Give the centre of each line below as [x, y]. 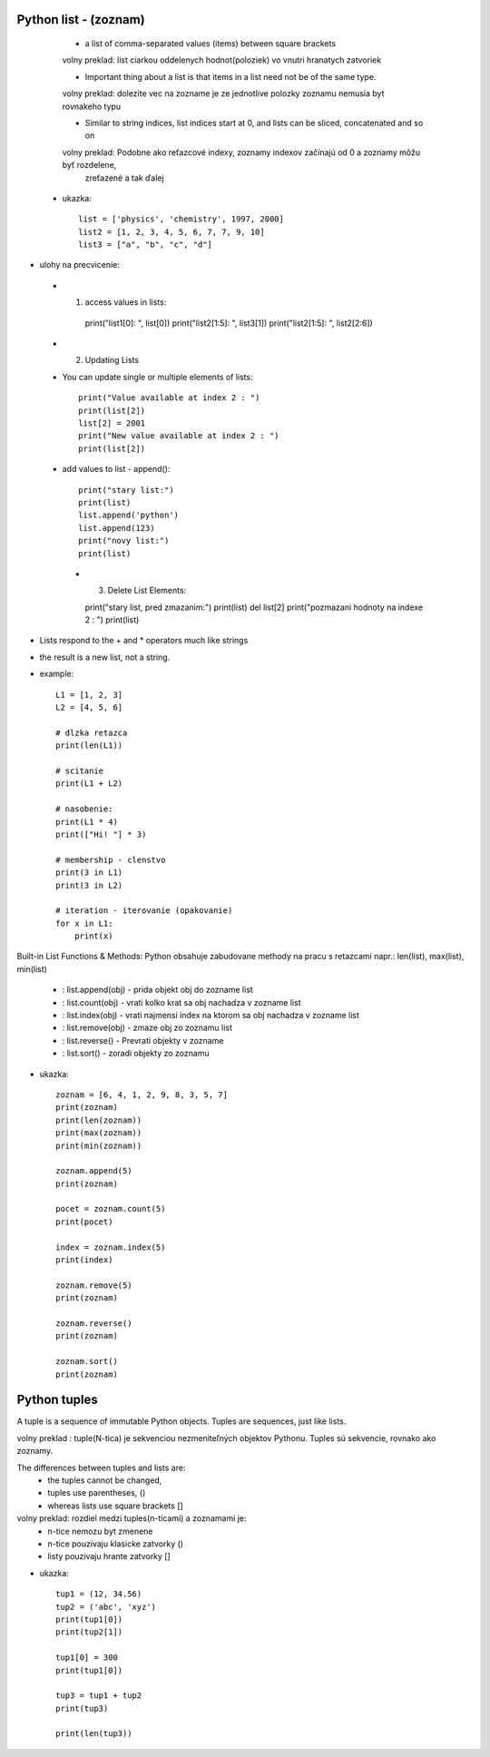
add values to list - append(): [116, 469]
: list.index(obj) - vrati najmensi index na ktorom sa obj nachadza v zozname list [211, 1016]
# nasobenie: [84, 809]
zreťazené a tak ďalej [124, 178]
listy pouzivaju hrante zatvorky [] [109, 1556]
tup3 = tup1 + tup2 [99, 1696]
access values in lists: [126, 302]
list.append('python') [129, 515]
